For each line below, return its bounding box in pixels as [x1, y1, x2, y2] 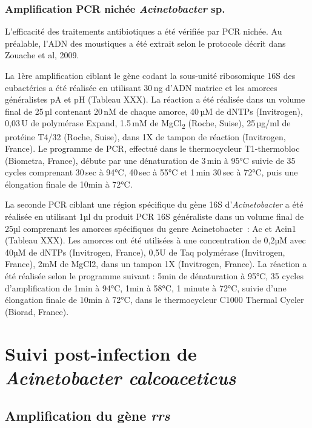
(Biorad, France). [5, 305, 69, 318]
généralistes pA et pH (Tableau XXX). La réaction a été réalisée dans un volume [5, 93, 305, 106]
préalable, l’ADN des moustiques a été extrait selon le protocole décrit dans [5, 36, 286, 49]
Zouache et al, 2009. [5, 49, 79, 61]
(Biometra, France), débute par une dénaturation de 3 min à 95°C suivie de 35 [5, 154, 296, 166]
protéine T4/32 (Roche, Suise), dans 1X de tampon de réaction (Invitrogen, [5, 130, 286, 143]
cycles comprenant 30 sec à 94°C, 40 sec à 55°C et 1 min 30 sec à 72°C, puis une [5, 166, 298, 178]
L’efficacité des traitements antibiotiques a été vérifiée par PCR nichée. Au [5, 25, 282, 38]
